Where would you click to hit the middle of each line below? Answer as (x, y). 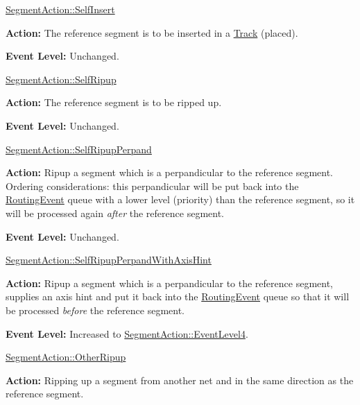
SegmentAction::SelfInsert (60, 9)
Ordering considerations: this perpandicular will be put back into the (152, 186)
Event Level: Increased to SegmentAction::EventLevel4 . (127, 333)
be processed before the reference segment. (95, 310)
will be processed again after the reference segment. (115, 213)
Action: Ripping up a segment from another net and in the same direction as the (180, 380)
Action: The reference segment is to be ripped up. (114, 102)
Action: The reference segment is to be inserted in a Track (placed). (152, 32)
